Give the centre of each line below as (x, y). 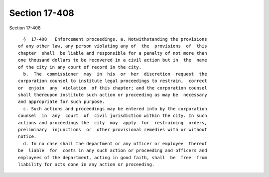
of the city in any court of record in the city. (80, 67)
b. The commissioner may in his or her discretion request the (115, 74)
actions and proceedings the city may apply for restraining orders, (113, 123)
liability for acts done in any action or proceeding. (86, 164)
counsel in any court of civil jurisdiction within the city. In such (113, 116)
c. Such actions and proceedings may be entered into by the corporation (115, 109)
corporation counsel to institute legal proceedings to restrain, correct (113, 81)
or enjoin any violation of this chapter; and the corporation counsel (113, 88)
